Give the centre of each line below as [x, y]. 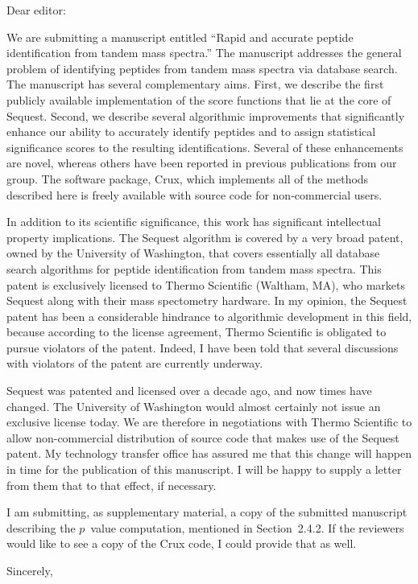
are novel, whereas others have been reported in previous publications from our [202, 163]
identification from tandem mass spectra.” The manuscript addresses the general [204, 53]
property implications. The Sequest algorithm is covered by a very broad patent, [205, 237]
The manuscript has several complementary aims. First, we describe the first [195, 84]
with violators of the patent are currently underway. [135, 363]
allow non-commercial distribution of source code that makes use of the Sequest [203, 437]
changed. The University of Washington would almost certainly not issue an [194, 406]
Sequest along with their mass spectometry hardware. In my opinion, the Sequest [207, 300]
